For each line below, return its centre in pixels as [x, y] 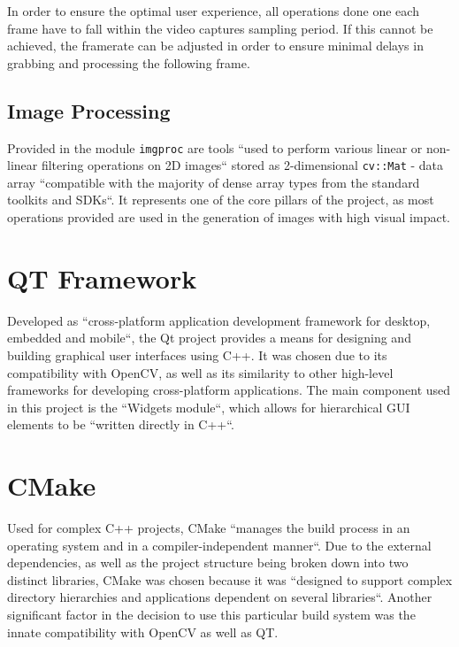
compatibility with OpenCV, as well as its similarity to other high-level [200, 372]
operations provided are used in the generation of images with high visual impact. [229, 217]
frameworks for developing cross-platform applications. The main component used [229, 390]
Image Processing [89, 110]
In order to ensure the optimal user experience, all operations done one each [213, 11]
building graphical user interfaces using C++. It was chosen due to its [197, 354]
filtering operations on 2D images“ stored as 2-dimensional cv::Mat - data [242, 165]
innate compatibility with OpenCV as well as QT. [143, 632]
